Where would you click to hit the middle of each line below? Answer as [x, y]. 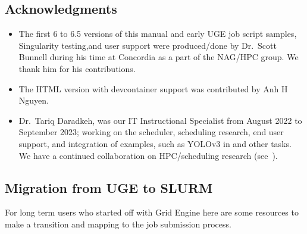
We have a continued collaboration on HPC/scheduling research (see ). [148, 155]
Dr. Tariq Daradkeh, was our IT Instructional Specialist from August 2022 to [160, 120]
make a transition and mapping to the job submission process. [118, 224]
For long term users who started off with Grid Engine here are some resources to [152, 212]
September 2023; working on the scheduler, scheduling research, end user [151, 132]
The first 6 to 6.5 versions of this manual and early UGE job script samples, [158, 34]
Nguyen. [34, 100]
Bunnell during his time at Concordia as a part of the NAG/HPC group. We [159, 57]
